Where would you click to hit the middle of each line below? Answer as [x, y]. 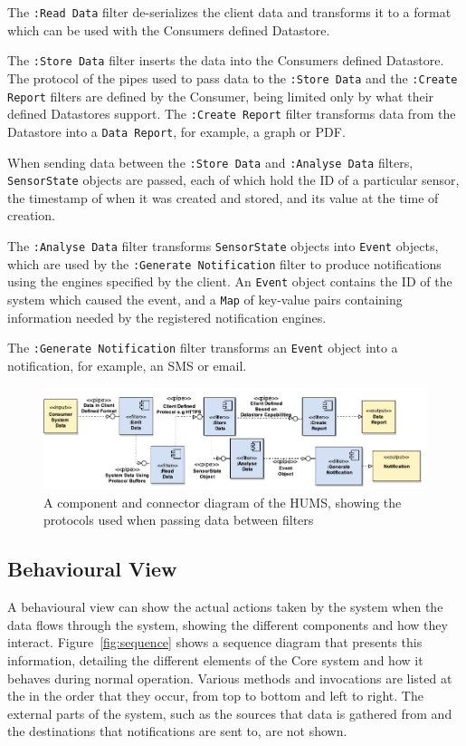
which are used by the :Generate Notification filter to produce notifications [224, 263]
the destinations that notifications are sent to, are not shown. [177, 731]
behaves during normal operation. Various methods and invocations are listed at [230, 678]
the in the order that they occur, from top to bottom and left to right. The [215, 696]
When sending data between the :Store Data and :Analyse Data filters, [210, 162]
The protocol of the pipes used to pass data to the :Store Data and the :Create [233, 78]
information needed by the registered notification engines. [167, 317]
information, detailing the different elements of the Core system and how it [215, 660]
